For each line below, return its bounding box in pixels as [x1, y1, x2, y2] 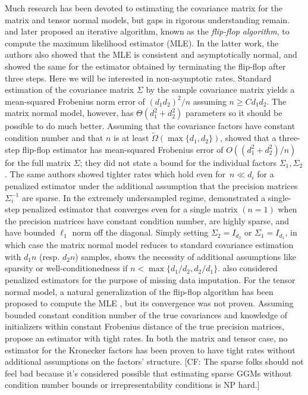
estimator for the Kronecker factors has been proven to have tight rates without [5, 343, 296, 356]
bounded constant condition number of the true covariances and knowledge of [5, 308, 288, 321]
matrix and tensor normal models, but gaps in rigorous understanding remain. [5, 13, 290, 26]
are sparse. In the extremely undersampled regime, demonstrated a [21, 191, 266, 203]
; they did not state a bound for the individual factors [80, 156, 276, 168]
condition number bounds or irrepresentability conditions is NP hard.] [5, 378, 260, 391]
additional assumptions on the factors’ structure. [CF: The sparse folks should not [5, 355, 304, 368]
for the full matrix [5, 156, 71, 168]
